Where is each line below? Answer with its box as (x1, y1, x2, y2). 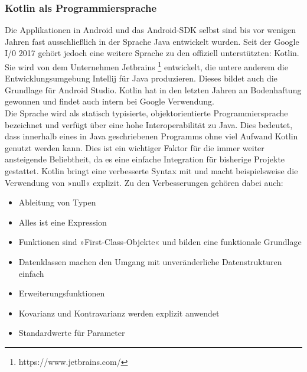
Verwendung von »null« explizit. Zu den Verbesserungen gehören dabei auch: (5, 176, 283, 188)
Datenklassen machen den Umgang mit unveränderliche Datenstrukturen (18, 255, 282, 267)
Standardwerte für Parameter (18, 327, 125, 339)
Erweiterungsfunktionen (18, 287, 105, 299)
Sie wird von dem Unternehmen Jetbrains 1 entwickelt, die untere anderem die (5, 59, 288, 73)
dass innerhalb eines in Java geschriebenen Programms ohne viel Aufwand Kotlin (5, 130, 298, 142)
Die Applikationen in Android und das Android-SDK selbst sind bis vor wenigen (5, 24, 296, 36)
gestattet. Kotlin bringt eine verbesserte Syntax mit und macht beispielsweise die (5, 165, 298, 177)
